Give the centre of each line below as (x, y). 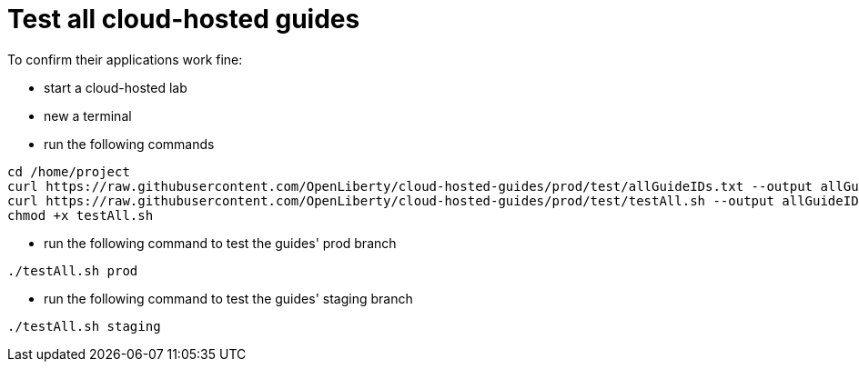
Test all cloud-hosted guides (184, 19)
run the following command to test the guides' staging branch (228, 298)
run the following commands (129, 144)
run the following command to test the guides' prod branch (220, 243)
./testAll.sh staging (84, 326)
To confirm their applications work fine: (125, 59)
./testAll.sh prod (73, 270)
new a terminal (88, 115)
